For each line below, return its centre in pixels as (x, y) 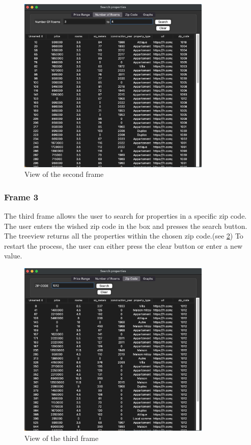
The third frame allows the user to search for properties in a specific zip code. (125, 215)
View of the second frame (64, 174)
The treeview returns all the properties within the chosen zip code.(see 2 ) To (124, 236)
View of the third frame (62, 438)
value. (13, 256)
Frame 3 (21, 197)
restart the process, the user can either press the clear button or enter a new (123, 245)
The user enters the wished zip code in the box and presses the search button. (126, 226)
